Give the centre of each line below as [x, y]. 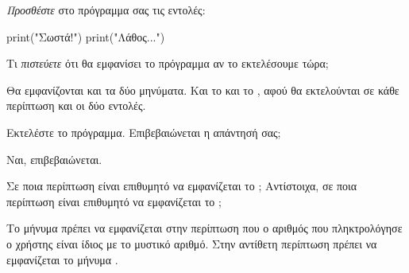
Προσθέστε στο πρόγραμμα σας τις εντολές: [106, 10]
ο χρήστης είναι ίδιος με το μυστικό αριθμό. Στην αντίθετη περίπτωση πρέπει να [192, 243]
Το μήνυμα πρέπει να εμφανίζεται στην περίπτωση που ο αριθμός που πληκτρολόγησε [204, 228]
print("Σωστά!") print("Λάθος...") [86, 36]
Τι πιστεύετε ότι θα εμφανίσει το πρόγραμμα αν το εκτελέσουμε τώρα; [168, 63]
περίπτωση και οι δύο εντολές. [76, 105]
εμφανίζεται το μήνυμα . [62, 259]
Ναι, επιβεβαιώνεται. [54, 159]
